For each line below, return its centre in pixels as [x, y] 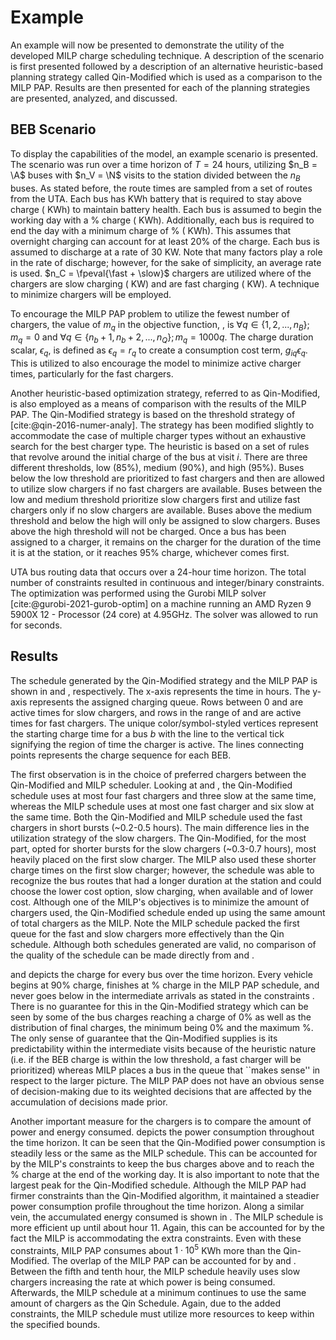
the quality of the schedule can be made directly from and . [132, 955]
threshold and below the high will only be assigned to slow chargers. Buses [165, 520]
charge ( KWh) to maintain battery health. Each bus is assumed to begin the [166, 209]
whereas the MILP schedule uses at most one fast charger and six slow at [162, 806]
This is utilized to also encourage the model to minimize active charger [156, 363]
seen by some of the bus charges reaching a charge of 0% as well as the [161, 1017]
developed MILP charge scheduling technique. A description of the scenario [167, 55]
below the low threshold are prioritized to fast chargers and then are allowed [167, 478]
